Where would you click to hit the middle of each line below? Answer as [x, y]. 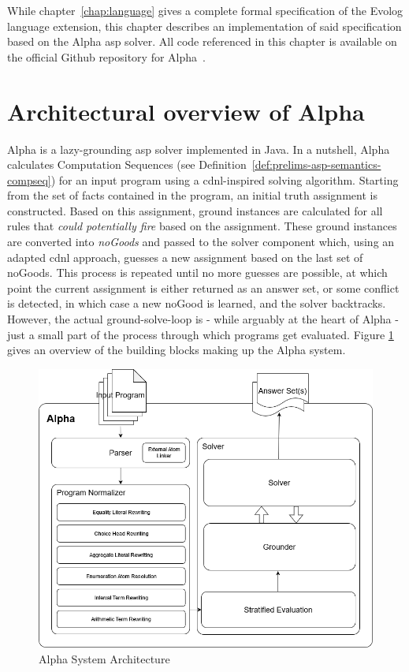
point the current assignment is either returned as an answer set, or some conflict [203, 287]
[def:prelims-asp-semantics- [316, 164]
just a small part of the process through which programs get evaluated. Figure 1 [201, 334]
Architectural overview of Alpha [186, 111]
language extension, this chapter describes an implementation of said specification [204, 26]
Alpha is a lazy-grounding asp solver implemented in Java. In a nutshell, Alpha [199, 149]
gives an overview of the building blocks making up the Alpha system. [177, 350]
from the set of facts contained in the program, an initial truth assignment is [192, 195]
